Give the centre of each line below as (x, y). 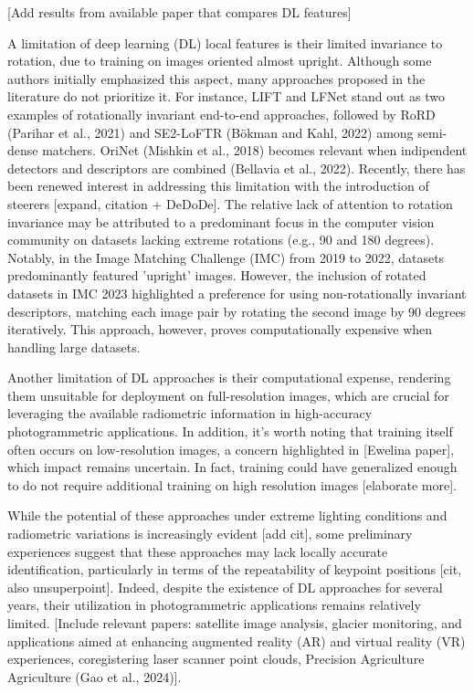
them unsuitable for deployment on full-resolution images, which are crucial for (228, 395)
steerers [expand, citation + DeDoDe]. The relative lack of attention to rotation (230, 203)
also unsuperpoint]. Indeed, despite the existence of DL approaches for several (225, 587)
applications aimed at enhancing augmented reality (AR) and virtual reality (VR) (237, 640)
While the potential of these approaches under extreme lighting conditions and (227, 515)
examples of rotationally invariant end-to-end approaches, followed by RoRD (221, 114)
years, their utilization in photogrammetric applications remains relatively (214, 605)
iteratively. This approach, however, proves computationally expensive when (220, 329)
